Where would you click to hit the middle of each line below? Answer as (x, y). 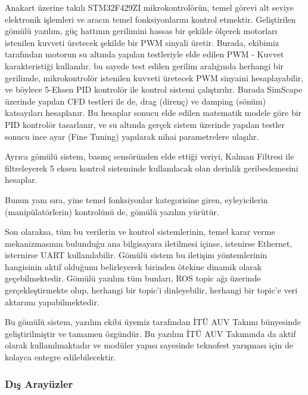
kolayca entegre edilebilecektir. (60, 357)
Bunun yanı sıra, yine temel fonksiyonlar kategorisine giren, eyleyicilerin (136, 199)
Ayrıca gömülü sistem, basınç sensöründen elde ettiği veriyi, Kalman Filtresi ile (150, 156)
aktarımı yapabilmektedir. (52, 301)
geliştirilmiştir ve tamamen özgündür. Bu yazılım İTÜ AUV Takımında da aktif (150, 333)
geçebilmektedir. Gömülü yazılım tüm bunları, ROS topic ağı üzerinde (133, 278)
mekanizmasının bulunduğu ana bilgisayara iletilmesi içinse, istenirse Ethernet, (149, 243)
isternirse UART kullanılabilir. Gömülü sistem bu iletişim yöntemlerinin (136, 255)
